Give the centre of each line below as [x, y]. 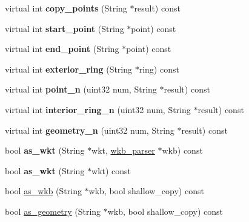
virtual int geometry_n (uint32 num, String [90, 130]
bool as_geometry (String [53, 211]
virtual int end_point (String [62, 49]
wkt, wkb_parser [123, 150]
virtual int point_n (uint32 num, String [81, 89]
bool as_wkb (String [43, 191]
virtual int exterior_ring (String [69, 69]
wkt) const [111, 170]
